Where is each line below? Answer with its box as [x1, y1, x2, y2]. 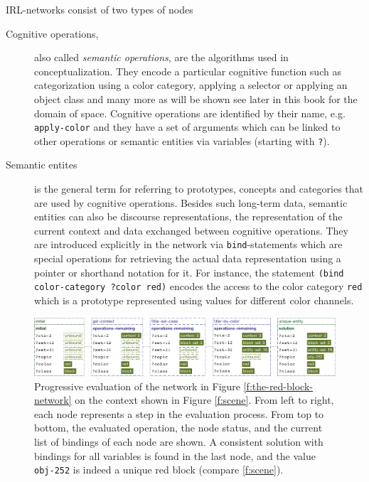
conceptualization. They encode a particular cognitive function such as [34, 63, 341, 78]
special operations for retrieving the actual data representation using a [34, 251, 341, 266]
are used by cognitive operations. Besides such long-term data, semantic [34, 195, 348, 210]
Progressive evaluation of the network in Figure [34, 378, 241, 393]
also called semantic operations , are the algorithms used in [34, 50, 289, 65]
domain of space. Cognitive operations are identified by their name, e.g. [34, 105, 346, 120]
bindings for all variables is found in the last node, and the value [34, 448, 316, 463]
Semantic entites [6, 157, 77, 172]
